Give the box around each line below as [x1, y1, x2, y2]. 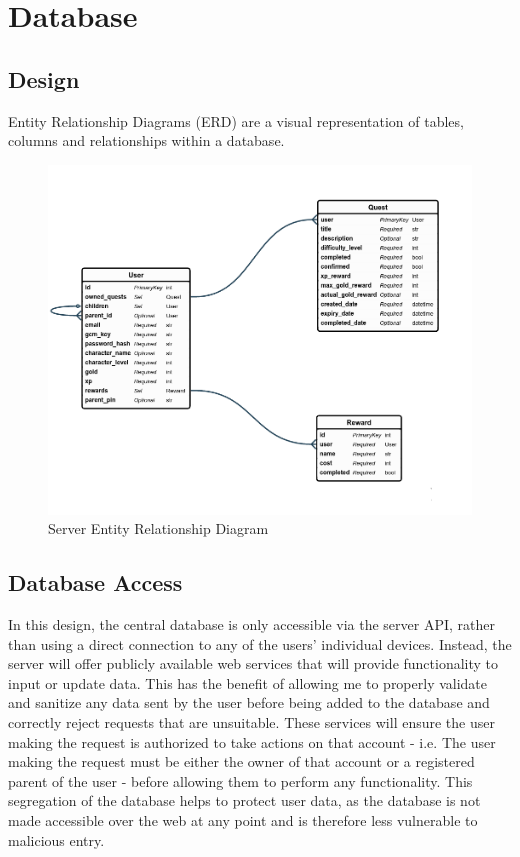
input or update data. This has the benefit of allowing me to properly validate [8, 672, 488, 693]
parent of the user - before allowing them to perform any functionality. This [8, 770, 473, 791]
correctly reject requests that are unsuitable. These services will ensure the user [8, 711, 495, 732]
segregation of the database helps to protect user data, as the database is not [8, 790, 481, 811]
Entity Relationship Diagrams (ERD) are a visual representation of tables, [8, 110, 464, 131]
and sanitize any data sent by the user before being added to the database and [8, 692, 490, 713]
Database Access [8, 567, 183, 598]
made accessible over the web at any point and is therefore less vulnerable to [8, 809, 478, 830]
